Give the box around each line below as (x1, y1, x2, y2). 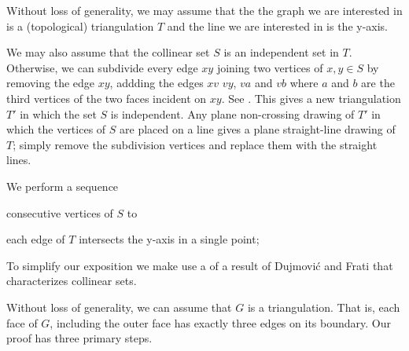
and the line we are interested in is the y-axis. (167, 17, 389, 34)
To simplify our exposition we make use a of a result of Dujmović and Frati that (6, 257, 393, 273)
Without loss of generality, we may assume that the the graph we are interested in (6, 2, 403, 18)
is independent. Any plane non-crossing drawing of (110, 105, 355, 122)
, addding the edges (109, 75, 204, 91)
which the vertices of (6, 121, 106, 137)
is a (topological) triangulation (6, 17, 154, 34)
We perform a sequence (6, 177, 119, 194)
